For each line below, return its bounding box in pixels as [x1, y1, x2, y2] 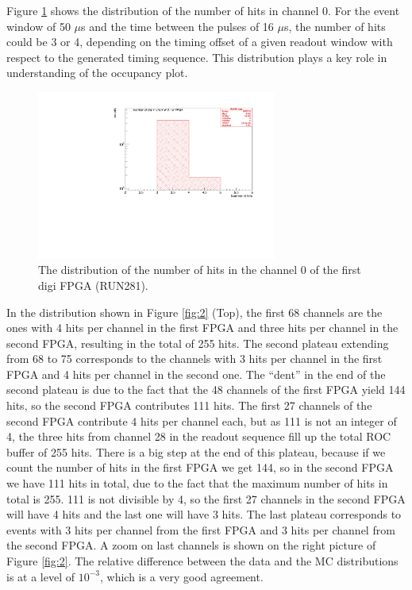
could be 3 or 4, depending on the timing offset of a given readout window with [6, 33, 393, 50]
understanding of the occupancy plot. [6, 64, 188, 81]
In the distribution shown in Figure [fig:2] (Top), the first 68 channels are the [6, 303, 383, 320]
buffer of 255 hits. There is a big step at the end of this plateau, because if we [6, 443, 386, 460]
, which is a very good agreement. [99, 568, 264, 584]
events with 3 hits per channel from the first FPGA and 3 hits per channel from [6, 521, 395, 538]
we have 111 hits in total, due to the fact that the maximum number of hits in [6, 475, 388, 492]
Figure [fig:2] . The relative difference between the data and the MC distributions [6, 553, 399, 569]
